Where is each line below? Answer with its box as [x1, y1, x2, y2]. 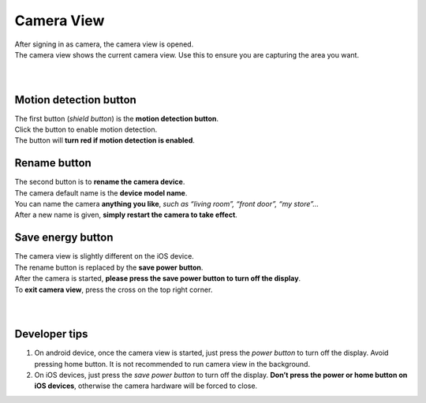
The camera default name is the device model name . [14, 188, 188, 197]
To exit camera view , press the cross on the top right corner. [14, 285, 213, 294]
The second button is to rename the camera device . [14, 177, 185, 187]
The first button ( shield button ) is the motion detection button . [14, 114, 219, 123]
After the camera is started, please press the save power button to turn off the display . [14, 274, 301, 283]
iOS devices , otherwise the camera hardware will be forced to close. [34, 381, 258, 390]
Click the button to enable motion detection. [14, 125, 158, 134]
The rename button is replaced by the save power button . [14, 263, 204, 272]
